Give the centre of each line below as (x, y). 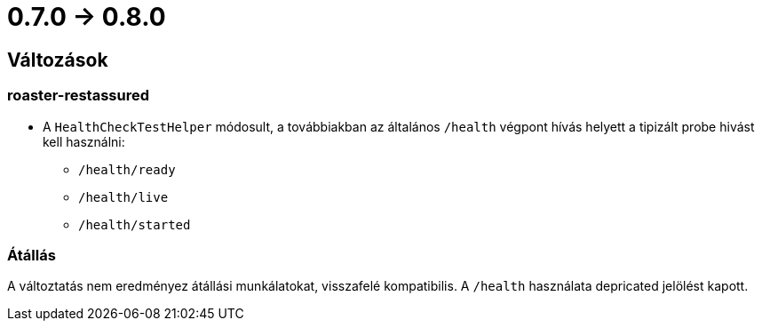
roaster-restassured (78, 96)
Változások (58, 60)
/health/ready (127, 169)
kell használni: (84, 141)
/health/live (123, 197)
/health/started (135, 224)
